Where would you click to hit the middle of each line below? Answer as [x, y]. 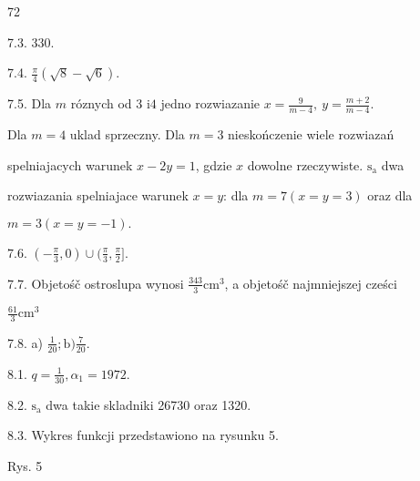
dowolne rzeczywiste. [305, 164]
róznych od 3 [107, 103]
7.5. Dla [30, 103]
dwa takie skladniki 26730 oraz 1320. [149, 404]
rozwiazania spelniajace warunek [98, 195]
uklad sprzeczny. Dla [127, 134]
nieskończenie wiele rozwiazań [311, 134]
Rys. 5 [25, 465]
